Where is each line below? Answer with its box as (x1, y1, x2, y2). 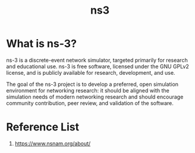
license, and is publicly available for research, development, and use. (6, 69, 175, 76)
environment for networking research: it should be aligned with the (6, 87, 169, 94)
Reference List (6, 120, 79, 134)
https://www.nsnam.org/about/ (14, 140, 91, 147)
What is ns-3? (6, 37, 77, 50)
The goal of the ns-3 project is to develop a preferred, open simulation (6, 81, 179, 88)
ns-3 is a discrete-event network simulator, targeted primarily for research (6, 56, 188, 63)
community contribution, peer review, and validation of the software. (6, 99, 174, 107)
